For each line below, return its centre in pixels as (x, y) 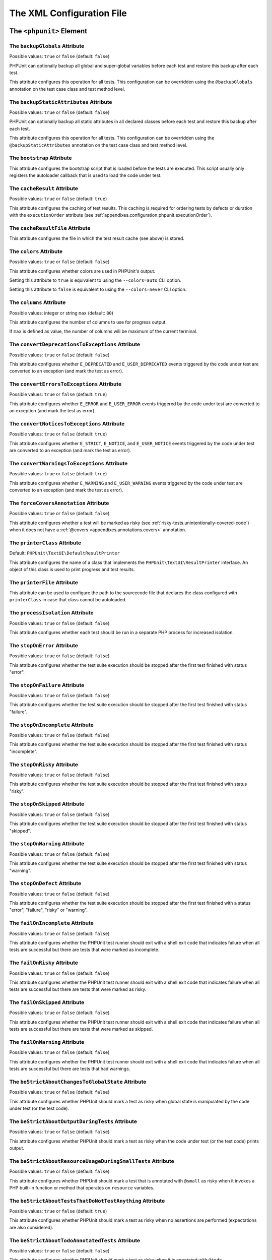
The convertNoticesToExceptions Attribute (67, 424)
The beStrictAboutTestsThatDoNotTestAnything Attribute (87, 1201)
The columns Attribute (38, 302)
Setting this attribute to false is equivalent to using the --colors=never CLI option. (98, 289)
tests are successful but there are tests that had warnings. (70, 1069)
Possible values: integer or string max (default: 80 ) (61, 313)
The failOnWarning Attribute (47, 1042)
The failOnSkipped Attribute (47, 1002)
